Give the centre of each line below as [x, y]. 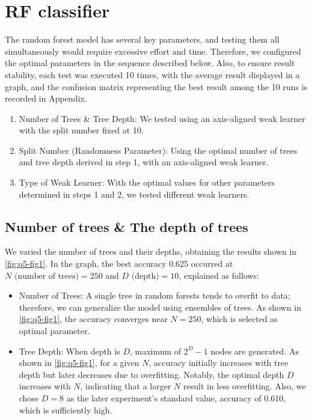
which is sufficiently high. [66, 409]
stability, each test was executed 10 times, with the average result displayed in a [152, 74]
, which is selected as [239, 319]
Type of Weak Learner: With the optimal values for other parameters [147, 182]
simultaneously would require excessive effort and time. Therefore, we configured [153, 51]
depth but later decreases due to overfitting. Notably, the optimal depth [151, 374]
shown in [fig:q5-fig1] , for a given [79, 363]
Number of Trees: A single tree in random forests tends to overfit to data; [154, 295]
